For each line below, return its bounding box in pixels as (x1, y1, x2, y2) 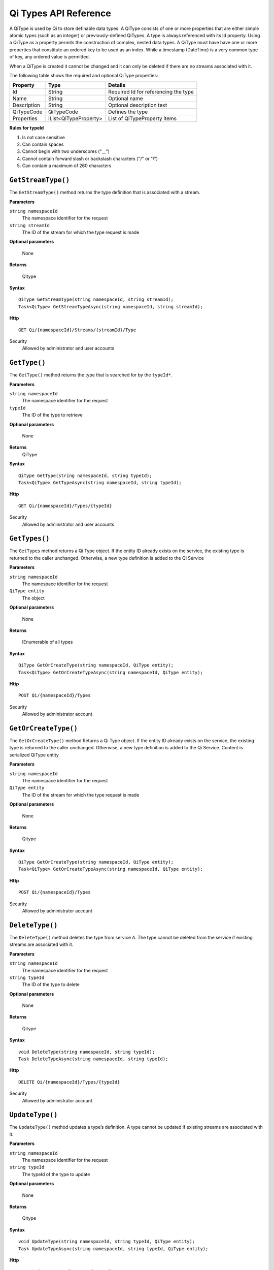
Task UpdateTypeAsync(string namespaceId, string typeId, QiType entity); (18, 1246, 209, 1252)
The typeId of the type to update (22, 1171, 90, 1177)
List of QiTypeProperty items (108, 115, 177, 122)
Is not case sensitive (22, 134, 65, 140)
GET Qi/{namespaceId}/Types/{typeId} (18, 503, 113, 509)
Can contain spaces (22, 141, 64, 147)
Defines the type (108, 108, 148, 115)
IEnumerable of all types (22, 639, 73, 645)
